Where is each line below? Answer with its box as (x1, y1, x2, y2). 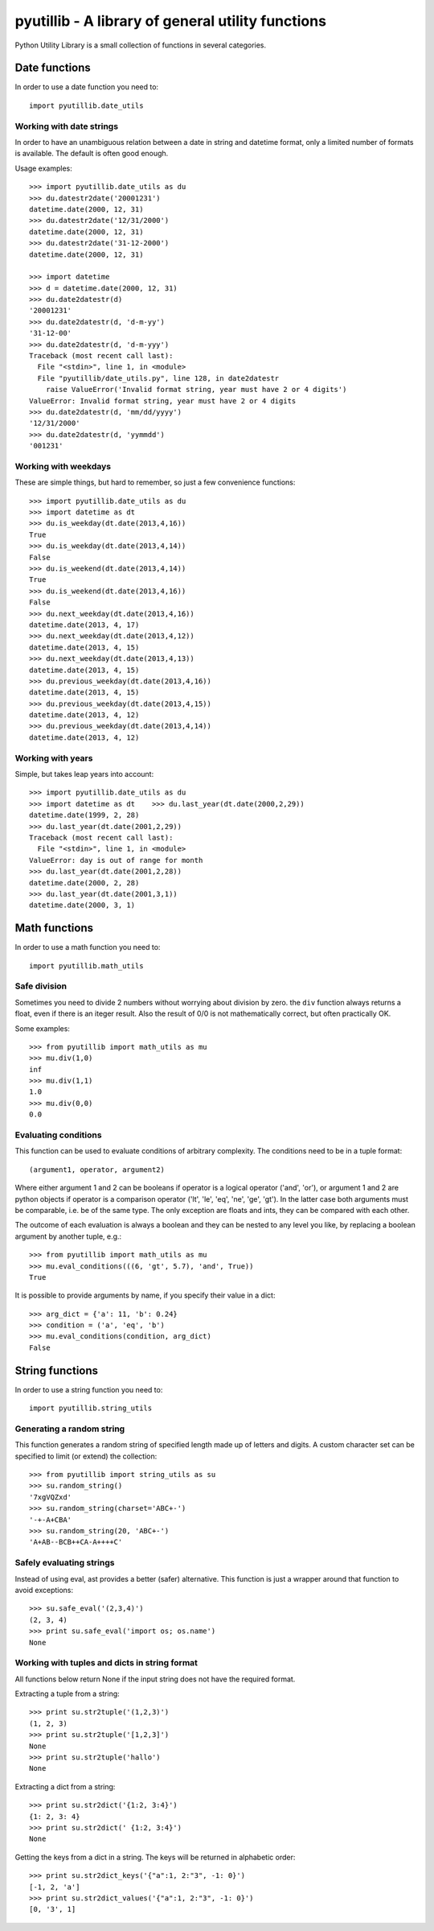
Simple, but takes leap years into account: (14, 770, 154, 779)
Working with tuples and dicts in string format (14, 1657, 199, 1669)
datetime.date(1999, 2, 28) (29, 811, 140, 820)
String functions (14, 1364, 99, 1377)
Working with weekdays (14, 460, 112, 472)
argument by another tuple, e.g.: (14, 1232, 122, 1241)
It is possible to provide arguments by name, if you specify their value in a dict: (14, 1290, 276, 1300)
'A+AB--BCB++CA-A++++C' (29, 1537, 123, 1547)
